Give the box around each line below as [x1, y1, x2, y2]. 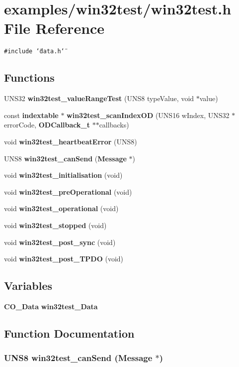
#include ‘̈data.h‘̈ [4, 48, 65, 55]
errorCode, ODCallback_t [4, 120, 90, 130]
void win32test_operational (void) [4, 203, 119, 214]
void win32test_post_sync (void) [4, 237, 116, 247]
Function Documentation [4, 325, 135, 341]
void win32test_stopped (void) [4, 220, 107, 230]
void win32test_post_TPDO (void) [4, 253, 124, 264]
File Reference [4, 18, 105, 38]
